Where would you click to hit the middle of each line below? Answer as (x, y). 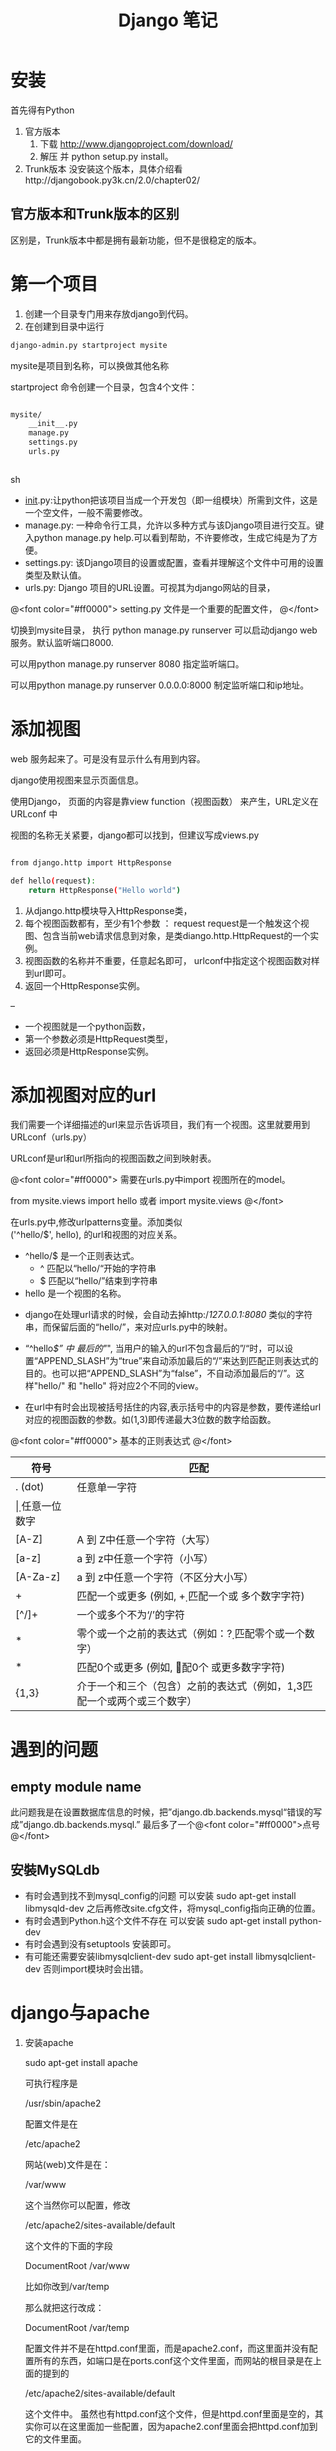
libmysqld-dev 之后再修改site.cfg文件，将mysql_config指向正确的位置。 (172, 1908)
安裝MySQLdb (55, 1869)
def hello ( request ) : (53, 881)
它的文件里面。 (55, 2439)
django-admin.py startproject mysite (89, 345)
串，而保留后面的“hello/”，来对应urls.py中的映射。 (128, 1327)
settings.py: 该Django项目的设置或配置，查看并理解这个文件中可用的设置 (174, 562)
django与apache (80, 2013)
